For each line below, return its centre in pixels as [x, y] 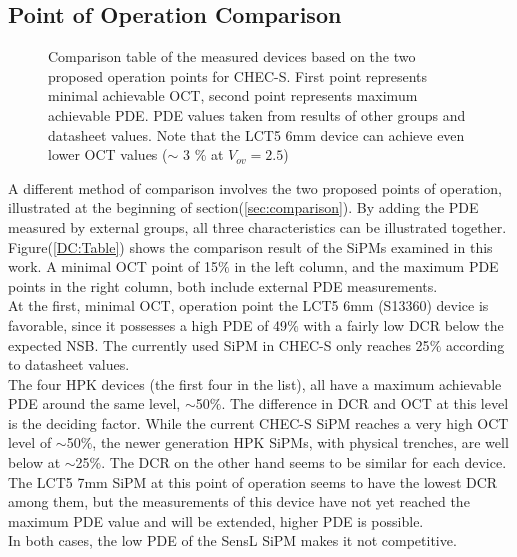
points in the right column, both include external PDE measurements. [223, 285]
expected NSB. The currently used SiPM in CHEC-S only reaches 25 [219, 344]
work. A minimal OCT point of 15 [113, 266]
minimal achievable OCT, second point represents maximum [233, 95]
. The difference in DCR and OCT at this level [365, 403]
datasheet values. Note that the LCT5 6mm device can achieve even [256, 134]
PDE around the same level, [94, 403]
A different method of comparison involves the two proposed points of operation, [255, 187]
